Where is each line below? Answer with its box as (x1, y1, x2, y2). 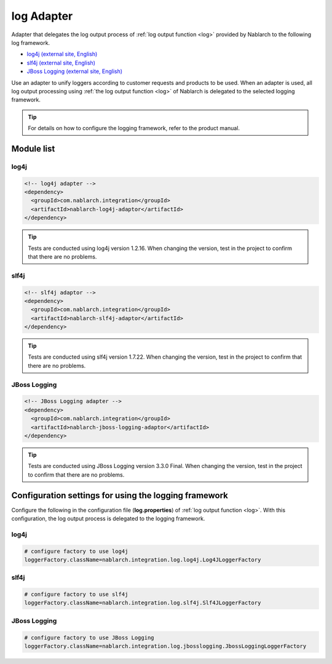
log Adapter (11, 9, 73, 23)
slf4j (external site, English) (26, 59, 95, 66)
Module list (11, 143, 55, 154)
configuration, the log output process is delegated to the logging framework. (11, 515, 205, 522)
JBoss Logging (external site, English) (26, 68, 123, 75)
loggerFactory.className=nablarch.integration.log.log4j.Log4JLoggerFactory (24, 556, 261, 563)
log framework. (11, 39, 50, 46)
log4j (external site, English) (26, 50, 98, 58)
